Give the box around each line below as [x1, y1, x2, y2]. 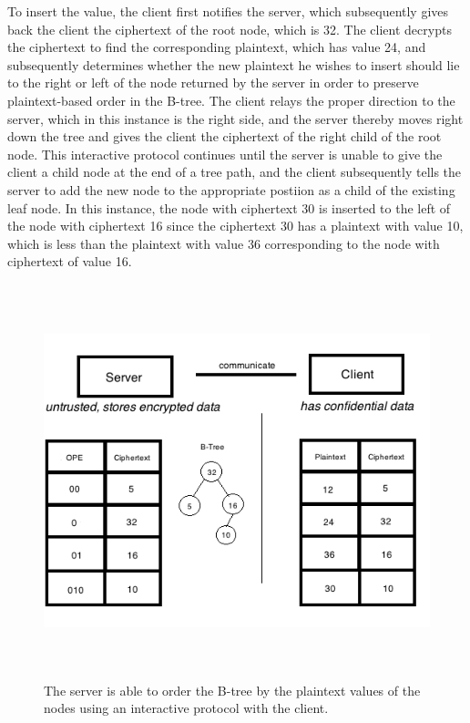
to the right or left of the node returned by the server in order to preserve [7, 73, 419, 92]
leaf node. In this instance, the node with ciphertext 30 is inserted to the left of [7, 198, 451, 217]
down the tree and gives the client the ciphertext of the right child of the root [7, 127, 442, 146]
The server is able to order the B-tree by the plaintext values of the [44, 680, 421, 699]
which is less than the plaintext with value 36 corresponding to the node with [7, 233, 440, 253]
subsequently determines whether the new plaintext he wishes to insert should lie [7, 55, 460, 74]
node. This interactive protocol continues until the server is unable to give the [7, 144, 443, 163]
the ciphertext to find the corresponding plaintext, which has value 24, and [7, 37, 426, 57]
